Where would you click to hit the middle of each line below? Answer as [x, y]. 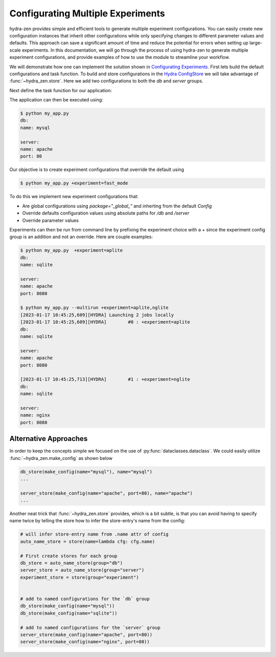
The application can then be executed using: [56, 100]
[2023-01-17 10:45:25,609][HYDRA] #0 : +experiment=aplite [105, 322]
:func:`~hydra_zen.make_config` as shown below [61, 458]
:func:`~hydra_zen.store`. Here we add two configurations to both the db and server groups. [107, 81]
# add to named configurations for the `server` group [90, 628]
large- [256, 43]
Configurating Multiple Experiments [87, 13]
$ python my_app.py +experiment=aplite [71, 250]
